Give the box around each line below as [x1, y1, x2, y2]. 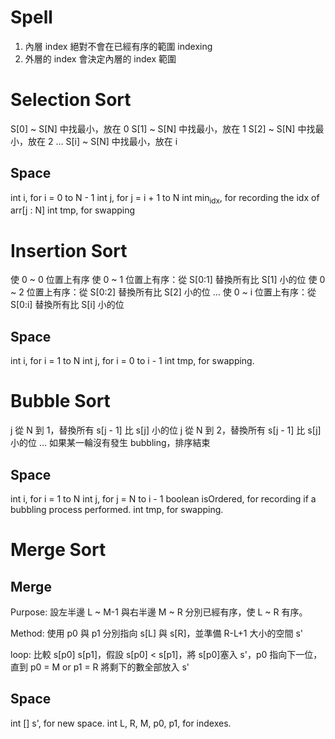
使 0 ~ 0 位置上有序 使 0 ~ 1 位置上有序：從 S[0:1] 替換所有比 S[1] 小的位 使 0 [10, 274, 326, 286]
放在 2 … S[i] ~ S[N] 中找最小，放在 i [27, 135, 178, 147]
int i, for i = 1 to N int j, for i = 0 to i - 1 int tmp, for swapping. [10, 355, 255, 367]
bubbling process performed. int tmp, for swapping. [10, 503, 224, 515]
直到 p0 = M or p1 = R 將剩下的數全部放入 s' [10, 661, 190, 673]
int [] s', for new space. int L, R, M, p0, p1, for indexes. [10, 717, 232, 729]
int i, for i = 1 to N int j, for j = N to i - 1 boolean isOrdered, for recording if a [10, 492, 317, 505]
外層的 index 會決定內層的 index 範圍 [24, 52, 177, 65]
